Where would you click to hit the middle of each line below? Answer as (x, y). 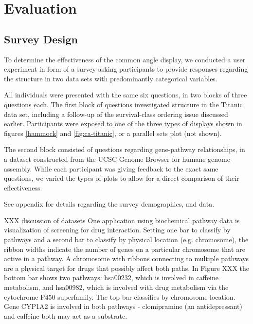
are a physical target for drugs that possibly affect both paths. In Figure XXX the (127, 268)
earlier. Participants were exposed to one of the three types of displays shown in (123, 124)
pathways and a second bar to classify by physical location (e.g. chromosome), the (126, 239)
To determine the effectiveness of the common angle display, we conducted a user (125, 59)
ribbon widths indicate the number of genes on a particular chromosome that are (125, 249)
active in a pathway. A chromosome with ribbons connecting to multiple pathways (126, 258)
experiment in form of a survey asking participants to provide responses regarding (126, 69)
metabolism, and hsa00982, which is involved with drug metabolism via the (116, 287)
